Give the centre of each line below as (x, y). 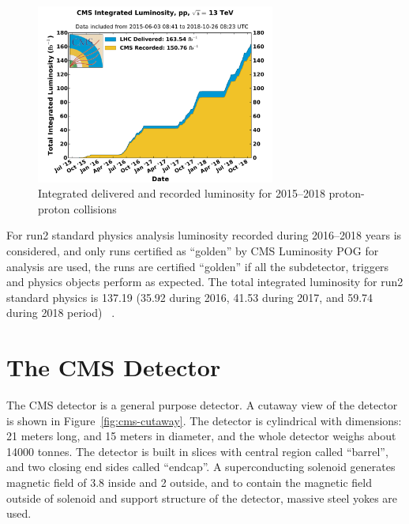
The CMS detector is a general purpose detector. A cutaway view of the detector (202, 405)
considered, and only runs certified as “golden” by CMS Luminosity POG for (193, 250)
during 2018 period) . (61, 313)
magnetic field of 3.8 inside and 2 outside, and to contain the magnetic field (189, 483)
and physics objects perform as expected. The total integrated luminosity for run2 (205, 282)
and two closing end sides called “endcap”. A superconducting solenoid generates (201, 467)
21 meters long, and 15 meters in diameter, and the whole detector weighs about (201, 436)
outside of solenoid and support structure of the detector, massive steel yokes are (202, 498)
